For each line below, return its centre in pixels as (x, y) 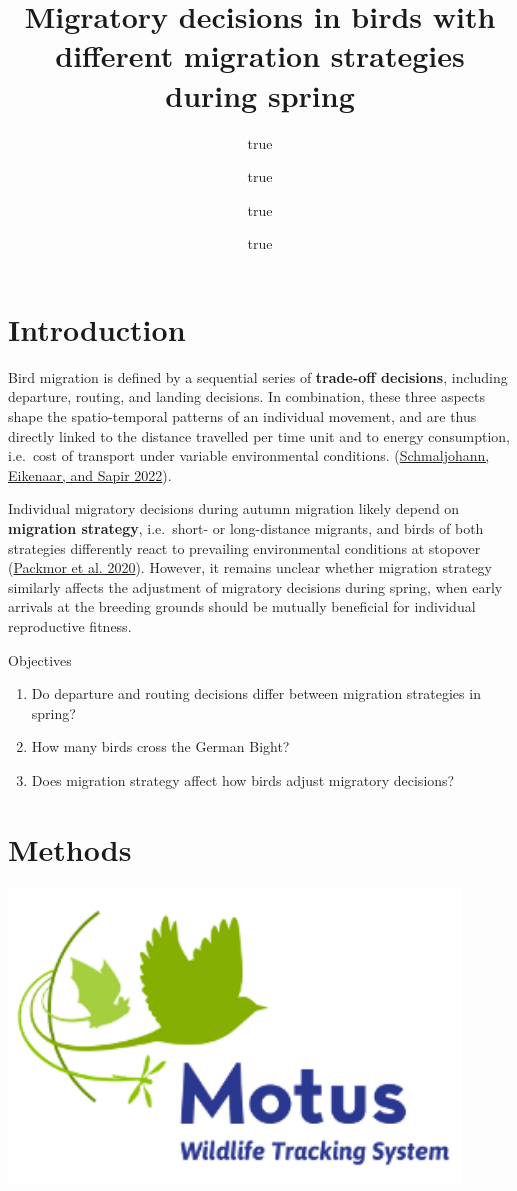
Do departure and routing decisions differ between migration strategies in (256, 693)
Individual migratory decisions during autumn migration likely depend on (234, 508)
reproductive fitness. (70, 625)
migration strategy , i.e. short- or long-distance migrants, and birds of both (246, 527)
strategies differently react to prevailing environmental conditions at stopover (244, 547)
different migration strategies (260, 55)
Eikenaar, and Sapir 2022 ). (90, 474)
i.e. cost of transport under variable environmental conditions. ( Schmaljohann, (249, 455)
